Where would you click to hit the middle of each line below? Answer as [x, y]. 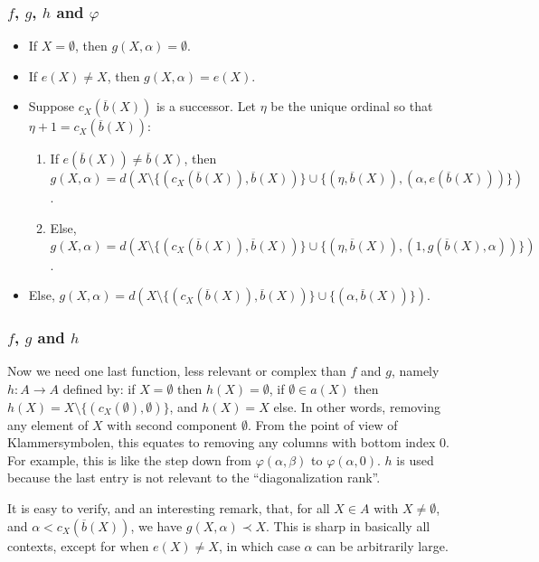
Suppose [52, 106]
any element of [48, 424]
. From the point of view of [322, 424]
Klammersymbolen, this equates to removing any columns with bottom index [222, 442]
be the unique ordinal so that [352, 106]
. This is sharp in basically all [348, 525]
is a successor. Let [206, 106]
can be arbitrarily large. [383, 545]
